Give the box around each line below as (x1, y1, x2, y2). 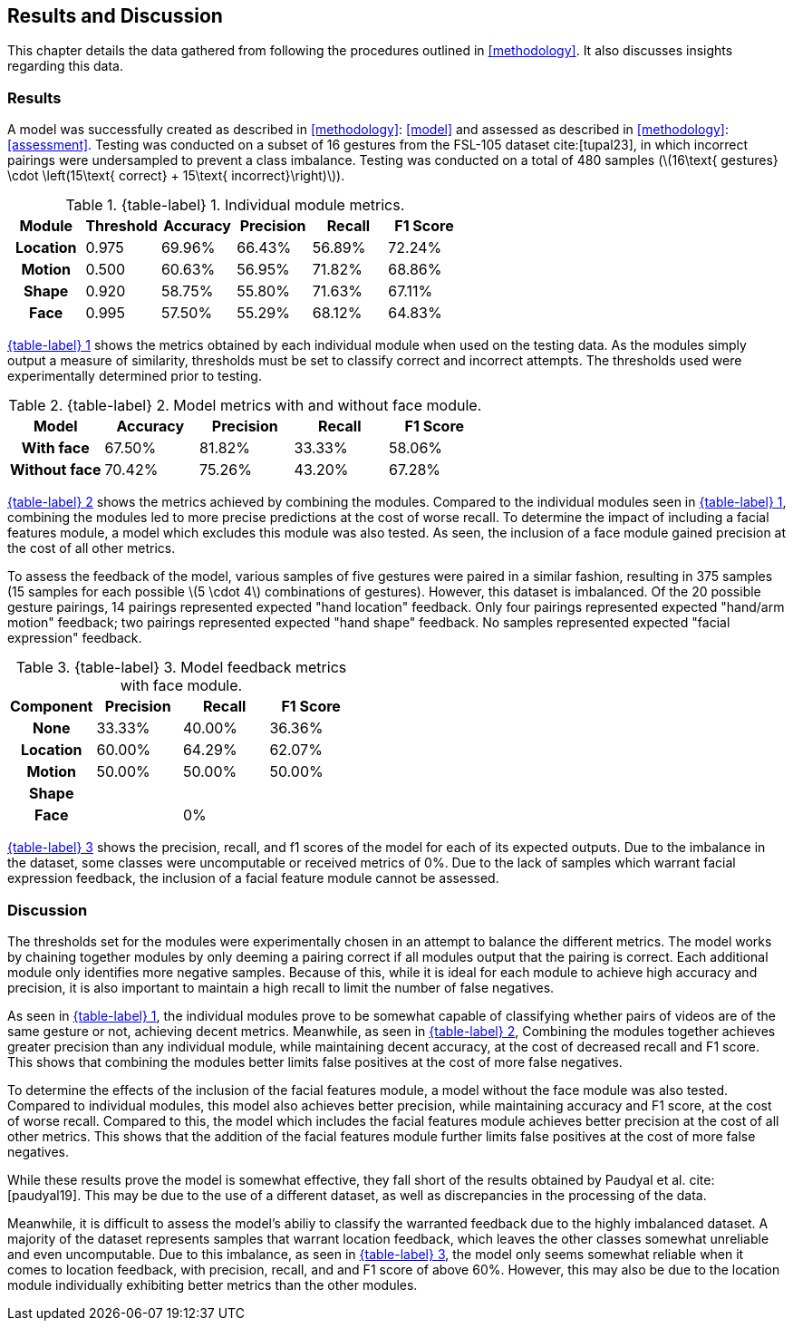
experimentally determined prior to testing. (7, 368, 262, 384)
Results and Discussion (7, 5, 223, 27)
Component (10, 697, 93, 716)
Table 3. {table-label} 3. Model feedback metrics (15, 658, 347, 677)
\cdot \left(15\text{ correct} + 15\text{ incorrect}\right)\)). (7, 168, 345, 184)
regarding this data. (7, 58, 123, 74)
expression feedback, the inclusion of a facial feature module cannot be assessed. (7, 870, 499, 887)
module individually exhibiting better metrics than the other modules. (7, 1276, 418, 1293)
